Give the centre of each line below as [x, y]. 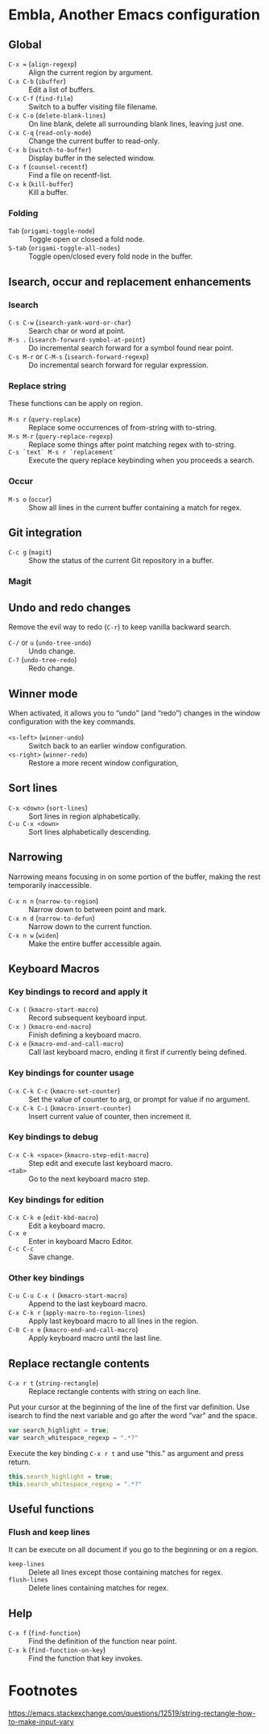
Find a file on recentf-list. [70, 175]
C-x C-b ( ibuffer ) [37, 81]
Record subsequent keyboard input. [88, 1018]
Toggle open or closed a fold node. [87, 239]
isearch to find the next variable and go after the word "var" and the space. [133, 1416]
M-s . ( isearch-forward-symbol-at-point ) [77, 339]
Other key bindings [46, 1278]
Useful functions [51, 1510]
